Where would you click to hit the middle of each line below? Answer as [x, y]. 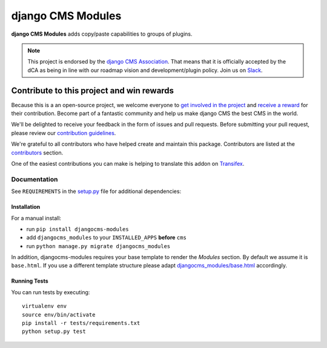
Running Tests [30, 281]
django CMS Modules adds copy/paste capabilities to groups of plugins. [102, 34]
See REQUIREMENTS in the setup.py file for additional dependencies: [96, 191]
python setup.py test [54, 332]
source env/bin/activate [59, 314]
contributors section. [37, 153]
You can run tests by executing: [51, 292]
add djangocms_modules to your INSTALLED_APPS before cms [107, 238]
